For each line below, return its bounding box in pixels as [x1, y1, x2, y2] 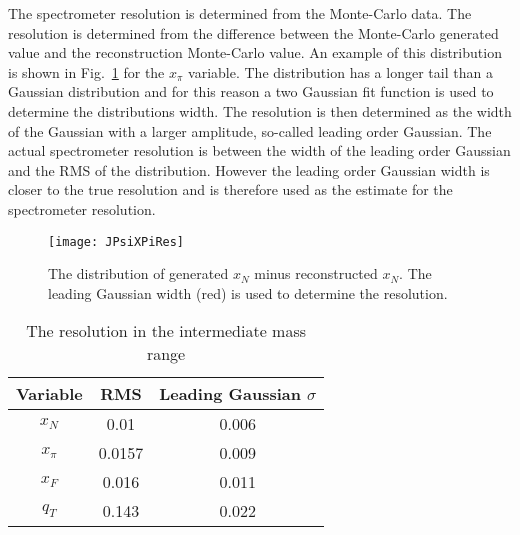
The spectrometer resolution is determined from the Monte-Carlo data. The [8, 3, 472, 23]
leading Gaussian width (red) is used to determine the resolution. [48, 282, 448, 303]
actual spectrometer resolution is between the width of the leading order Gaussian [8, 140, 511, 161]
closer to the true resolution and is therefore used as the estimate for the [8, 179, 453, 200]
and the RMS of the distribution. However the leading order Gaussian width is [8, 159, 490, 180]
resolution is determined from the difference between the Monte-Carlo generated [8, 22, 499, 43]
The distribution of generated [48, 263, 229, 284]
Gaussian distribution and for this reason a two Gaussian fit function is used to [8, 81, 494, 102]
